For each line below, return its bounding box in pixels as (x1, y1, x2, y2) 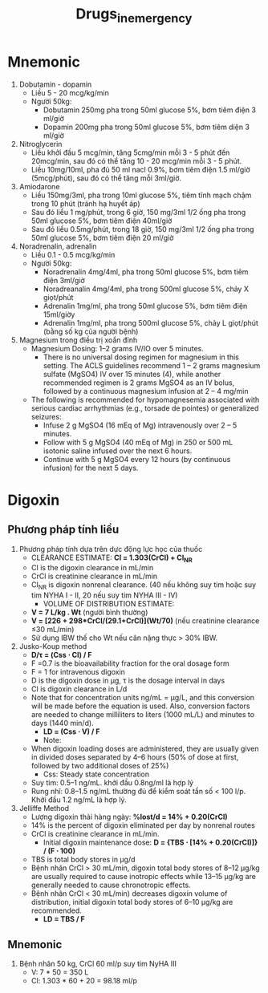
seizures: (30, 411, 62, 421)
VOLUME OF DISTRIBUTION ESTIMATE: (43, 599, 175, 609)
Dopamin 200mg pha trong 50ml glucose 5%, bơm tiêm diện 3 (43, 122, 250, 132)
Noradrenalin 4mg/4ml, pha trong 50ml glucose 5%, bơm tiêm (43, 266, 249, 277)
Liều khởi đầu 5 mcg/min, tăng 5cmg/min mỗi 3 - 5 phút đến (30, 148, 230, 157)
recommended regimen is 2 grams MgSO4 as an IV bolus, (43, 378, 235, 387)
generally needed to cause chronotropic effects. (30, 880, 191, 890)
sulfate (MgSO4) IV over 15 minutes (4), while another (43, 369, 221, 379)
